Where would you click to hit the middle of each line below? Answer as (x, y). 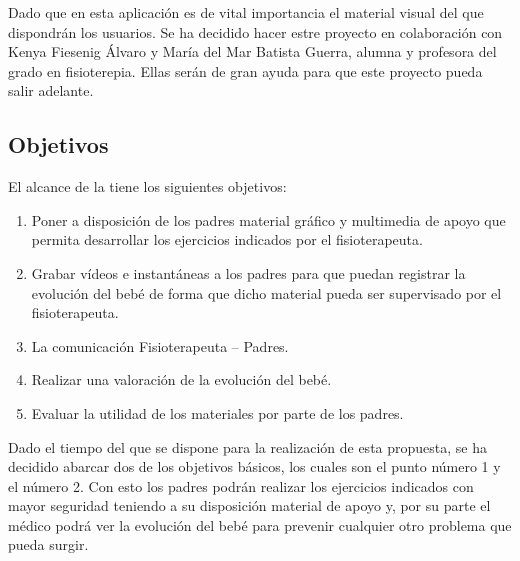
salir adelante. (51, 90)
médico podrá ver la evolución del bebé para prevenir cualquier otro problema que (260, 524)
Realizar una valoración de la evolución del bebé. (181, 379)
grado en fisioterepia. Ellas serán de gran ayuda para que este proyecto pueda (245, 70)
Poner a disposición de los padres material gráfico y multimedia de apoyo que (268, 219)
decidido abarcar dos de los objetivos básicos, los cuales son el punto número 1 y (254, 466)
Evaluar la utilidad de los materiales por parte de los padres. (217, 412)
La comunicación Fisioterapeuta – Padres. (160, 345)
